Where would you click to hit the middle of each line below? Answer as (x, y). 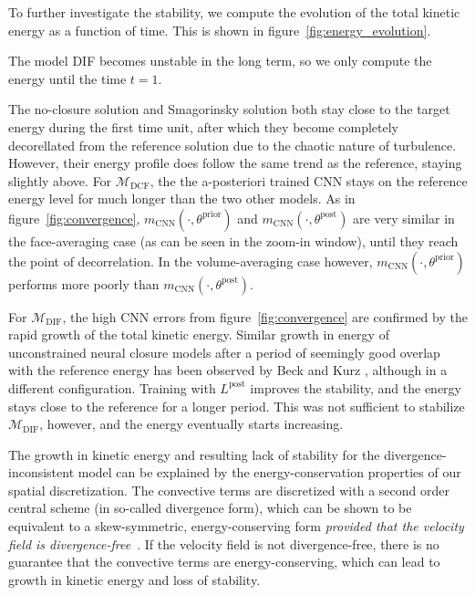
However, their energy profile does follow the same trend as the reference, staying (235, 163)
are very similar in (404, 218)
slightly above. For (60, 180)
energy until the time (67, 78)
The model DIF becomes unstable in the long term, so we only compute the (220, 61)
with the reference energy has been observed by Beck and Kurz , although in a (228, 370)
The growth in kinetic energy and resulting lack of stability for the (194, 454)
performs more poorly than (84, 283)
